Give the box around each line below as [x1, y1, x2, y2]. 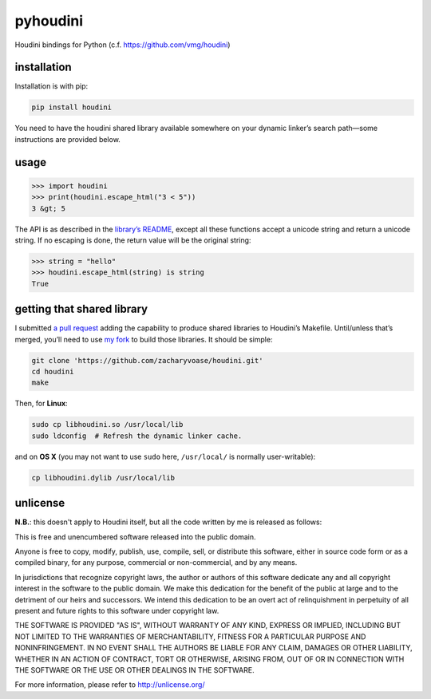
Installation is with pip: [14, 81, 89, 91]
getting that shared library [14, 302, 148, 316]
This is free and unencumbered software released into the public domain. [14, 531, 256, 542]
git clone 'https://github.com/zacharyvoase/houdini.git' [31, 356, 263, 365]
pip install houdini [31, 103, 112, 112]
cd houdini [31, 367, 74, 376]
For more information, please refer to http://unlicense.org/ [14, 680, 205, 689]
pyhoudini [14, 12, 84, 30]
